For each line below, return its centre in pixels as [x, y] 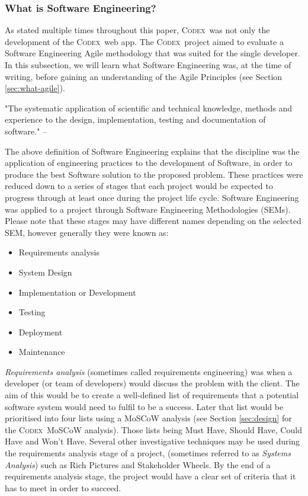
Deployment [41, 332]
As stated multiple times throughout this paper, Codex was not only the [137, 30]
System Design [45, 272]
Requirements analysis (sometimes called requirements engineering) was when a [149, 371]
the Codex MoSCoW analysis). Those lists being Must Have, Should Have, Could [153, 429]
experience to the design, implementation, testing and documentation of [135, 119]
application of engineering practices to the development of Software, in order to [149, 163]
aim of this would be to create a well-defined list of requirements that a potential [152, 395]
